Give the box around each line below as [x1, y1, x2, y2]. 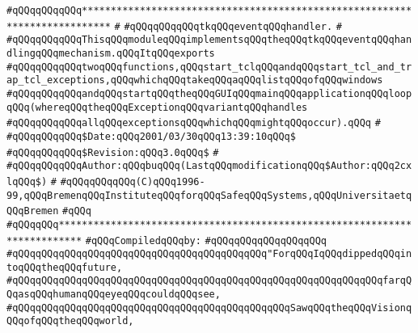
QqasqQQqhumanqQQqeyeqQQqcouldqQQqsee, [6, 289, 221, 301]
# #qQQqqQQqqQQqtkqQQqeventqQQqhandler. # [114, 20, 342, 32]
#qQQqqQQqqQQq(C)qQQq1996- [60, 175, 205, 188]
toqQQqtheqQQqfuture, [6, 261, 123, 273]
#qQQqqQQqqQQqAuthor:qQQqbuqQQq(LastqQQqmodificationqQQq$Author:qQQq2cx [6, 160, 412, 172]
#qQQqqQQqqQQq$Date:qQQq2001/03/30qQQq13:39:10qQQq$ [6, 130, 296, 142]
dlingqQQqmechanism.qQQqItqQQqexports [6, 47, 215, 59]
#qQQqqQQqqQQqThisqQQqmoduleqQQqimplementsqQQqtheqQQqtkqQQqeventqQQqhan [6, 34, 412, 46]
